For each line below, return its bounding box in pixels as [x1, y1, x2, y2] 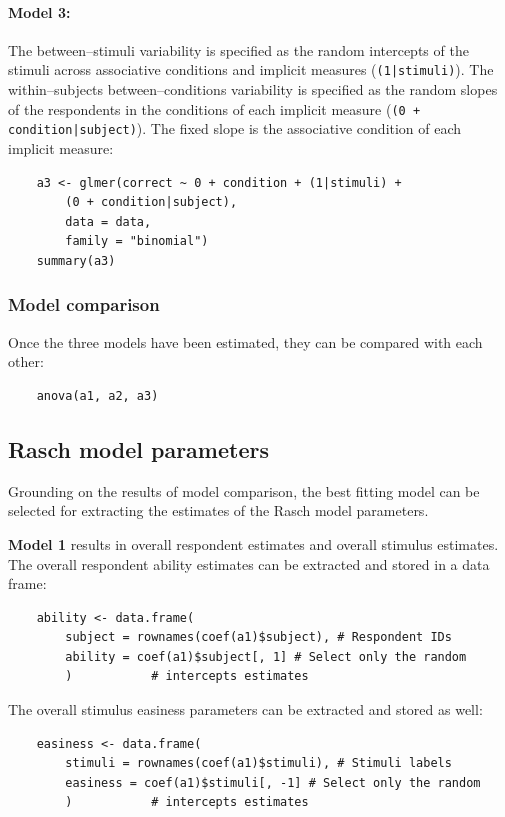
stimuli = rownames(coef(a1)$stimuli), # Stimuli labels [65, 756, 452, 771]
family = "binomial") [65, 234, 209, 249]
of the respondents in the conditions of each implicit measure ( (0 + [8, 98, 421, 119]
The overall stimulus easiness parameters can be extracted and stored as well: [8, 699, 483, 720]
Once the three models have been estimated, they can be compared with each [8, 331, 483, 352]
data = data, [65, 214, 152, 229]
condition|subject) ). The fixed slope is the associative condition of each [8, 118, 462, 139]
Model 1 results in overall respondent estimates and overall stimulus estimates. [8, 533, 499, 554]
